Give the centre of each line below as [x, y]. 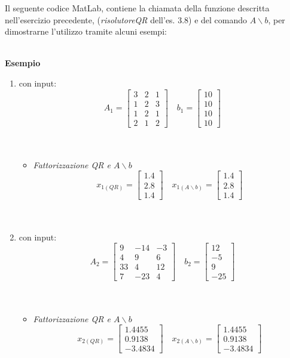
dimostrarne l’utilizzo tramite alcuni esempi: [86, 31]
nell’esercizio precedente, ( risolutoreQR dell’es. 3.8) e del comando [126, 19]
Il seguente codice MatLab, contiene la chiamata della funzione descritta [137, 8]
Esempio [23, 63]
